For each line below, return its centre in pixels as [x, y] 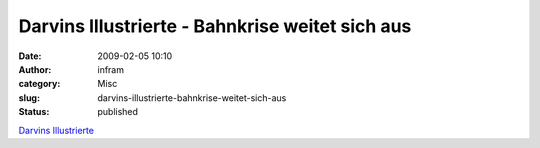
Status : [34, 112]
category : [39, 84]
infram [111, 69]
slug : [29, 97]
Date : [30, 56]
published [118, 112]
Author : [35, 69]
